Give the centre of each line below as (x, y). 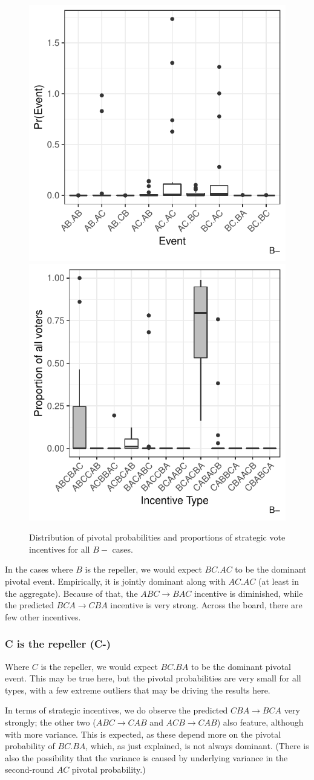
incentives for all (60, 549)
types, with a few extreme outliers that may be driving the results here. (138, 690)
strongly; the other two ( (51, 722)
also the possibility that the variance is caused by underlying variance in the (146, 757)
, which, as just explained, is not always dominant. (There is (197, 746)
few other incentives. (43, 616)
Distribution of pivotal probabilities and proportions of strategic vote (157, 537)
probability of (30, 746)
